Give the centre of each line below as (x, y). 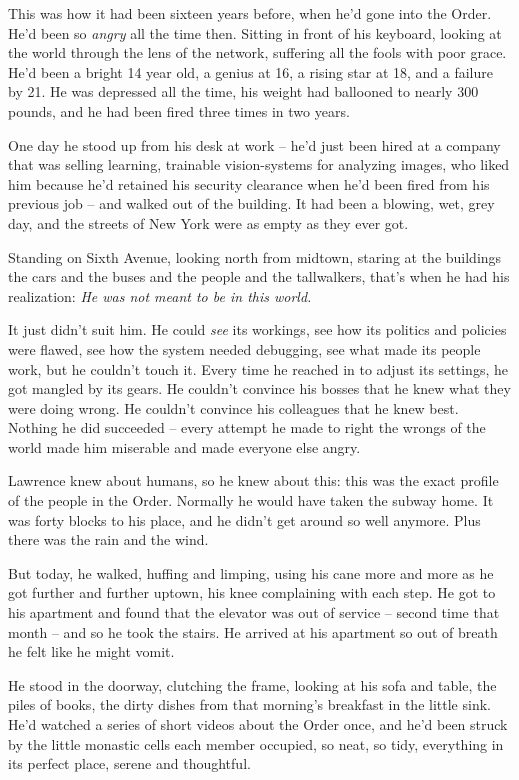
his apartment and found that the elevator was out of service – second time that (254, 612)
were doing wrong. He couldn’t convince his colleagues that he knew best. (233, 407)
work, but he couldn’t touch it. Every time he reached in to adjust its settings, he (258, 368)
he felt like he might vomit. (91, 651)
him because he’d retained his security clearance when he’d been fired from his (249, 183)
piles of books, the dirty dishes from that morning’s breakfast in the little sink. (249, 704)
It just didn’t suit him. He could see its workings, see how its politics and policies (257, 329)
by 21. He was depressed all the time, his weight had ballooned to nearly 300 (243, 91)
